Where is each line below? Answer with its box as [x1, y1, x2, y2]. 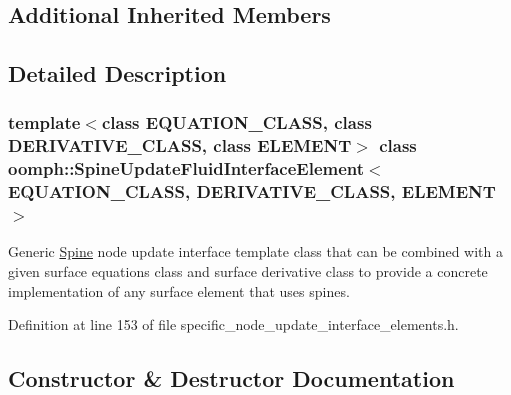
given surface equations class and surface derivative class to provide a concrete [8, 261, 488, 282]
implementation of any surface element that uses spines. [8, 280, 350, 301]
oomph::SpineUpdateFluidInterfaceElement [8, 156, 365, 181]
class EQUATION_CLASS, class [101, 110, 372, 135]
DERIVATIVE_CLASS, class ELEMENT [8, 133, 352, 158]
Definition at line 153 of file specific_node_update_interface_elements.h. [8, 314, 459, 335]
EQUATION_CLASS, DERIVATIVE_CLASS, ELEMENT [8, 179, 496, 204]
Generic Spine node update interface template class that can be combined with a [8, 241, 503, 262]
